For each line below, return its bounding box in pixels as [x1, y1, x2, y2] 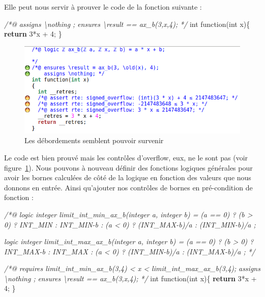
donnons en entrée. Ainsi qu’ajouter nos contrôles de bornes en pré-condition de [4, 182, 253, 192]
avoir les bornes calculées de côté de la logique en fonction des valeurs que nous [4, 172, 251, 183]
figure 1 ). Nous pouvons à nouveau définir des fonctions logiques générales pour [4, 162, 253, 173]
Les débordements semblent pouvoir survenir [24, 135, 164, 146]
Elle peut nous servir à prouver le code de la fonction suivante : [4, 2, 202, 12]
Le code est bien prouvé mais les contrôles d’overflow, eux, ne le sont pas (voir [4, 152, 248, 162]
